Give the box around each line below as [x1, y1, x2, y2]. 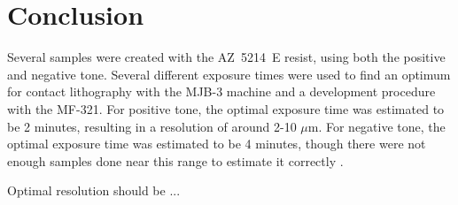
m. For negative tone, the [307, 117, 446, 135]
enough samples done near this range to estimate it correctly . [7, 151, 344, 170]
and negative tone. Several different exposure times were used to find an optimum [7, 65, 451, 83]
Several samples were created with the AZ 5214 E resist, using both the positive [7, 48, 446, 66]
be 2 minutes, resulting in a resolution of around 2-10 [7, 117, 297, 135]
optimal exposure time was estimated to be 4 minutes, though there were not [7, 134, 426, 153]
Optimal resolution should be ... [7, 181, 181, 200]
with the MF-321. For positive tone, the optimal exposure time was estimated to [7, 99, 445, 118]
